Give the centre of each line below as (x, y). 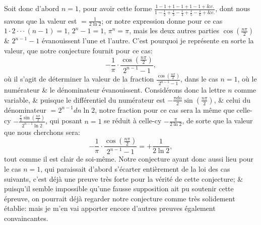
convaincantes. (26, 218)
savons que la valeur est (41, 20)
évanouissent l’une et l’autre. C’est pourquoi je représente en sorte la (148, 41)
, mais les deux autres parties (174, 30)
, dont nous (233, 8)
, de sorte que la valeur (217, 121)
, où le (247, 79)
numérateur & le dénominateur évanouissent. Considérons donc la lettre (115, 90)
